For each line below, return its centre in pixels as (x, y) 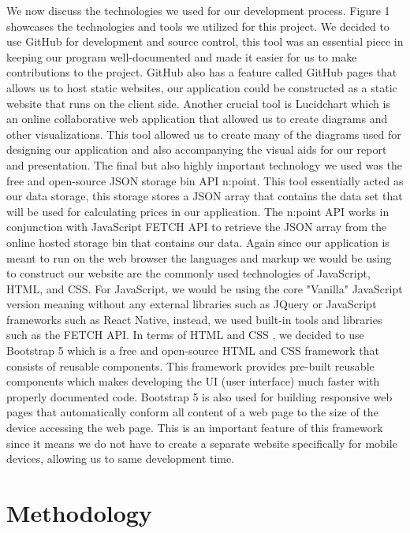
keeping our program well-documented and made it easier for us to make (182, 56)
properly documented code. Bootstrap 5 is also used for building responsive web (199, 396)
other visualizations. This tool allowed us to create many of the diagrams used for (204, 134)
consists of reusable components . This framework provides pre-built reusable (190, 365)
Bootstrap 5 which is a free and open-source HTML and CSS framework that (193, 350)
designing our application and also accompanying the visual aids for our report (197, 149)
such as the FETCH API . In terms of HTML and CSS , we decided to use (185, 335)
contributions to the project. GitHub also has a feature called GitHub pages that (202, 72)
